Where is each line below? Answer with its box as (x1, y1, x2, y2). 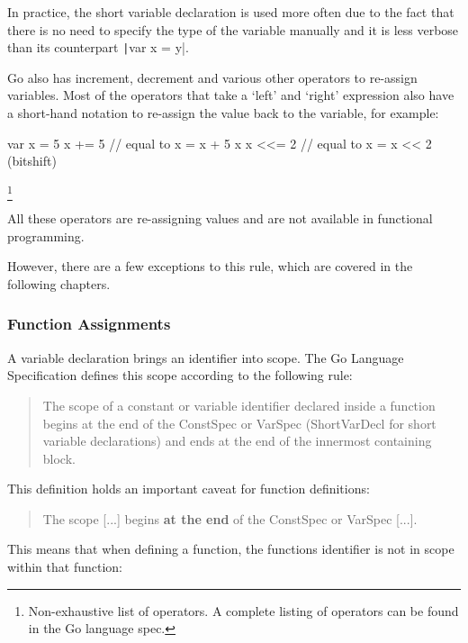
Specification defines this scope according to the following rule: (7, 366, 353, 385)
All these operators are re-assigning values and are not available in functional (7, 209, 433, 228)
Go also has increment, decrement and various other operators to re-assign (7, 68, 418, 86)
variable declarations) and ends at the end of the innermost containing (42, 431, 432, 450)
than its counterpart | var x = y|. (7, 38, 189, 57)
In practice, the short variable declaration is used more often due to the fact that (7, 3, 454, 21)
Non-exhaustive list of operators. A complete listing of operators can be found (28, 601, 459, 620)
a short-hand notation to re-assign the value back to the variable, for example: (7, 104, 439, 122)
